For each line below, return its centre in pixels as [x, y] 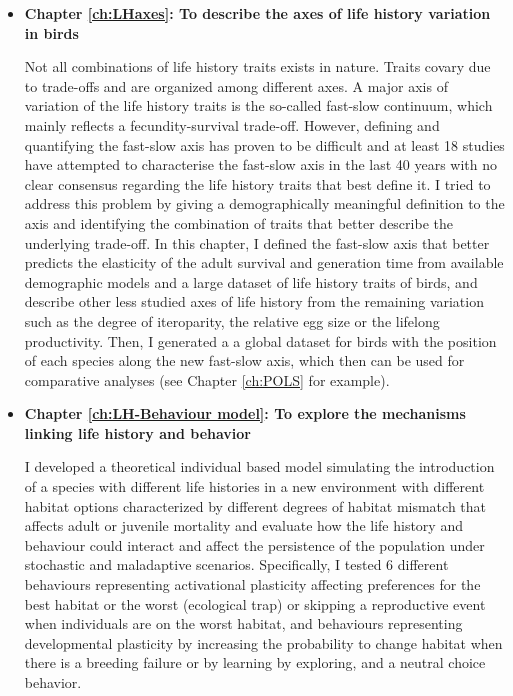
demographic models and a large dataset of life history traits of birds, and [251, 281]
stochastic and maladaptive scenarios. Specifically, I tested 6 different [236, 564]
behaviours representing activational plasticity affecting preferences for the [252, 584]
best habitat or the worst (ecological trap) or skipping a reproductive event [255, 603]
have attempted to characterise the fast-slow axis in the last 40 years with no [261, 164]
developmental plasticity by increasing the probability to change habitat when [263, 642]
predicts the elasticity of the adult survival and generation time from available [264, 262]
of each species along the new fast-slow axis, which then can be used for [244, 360]
